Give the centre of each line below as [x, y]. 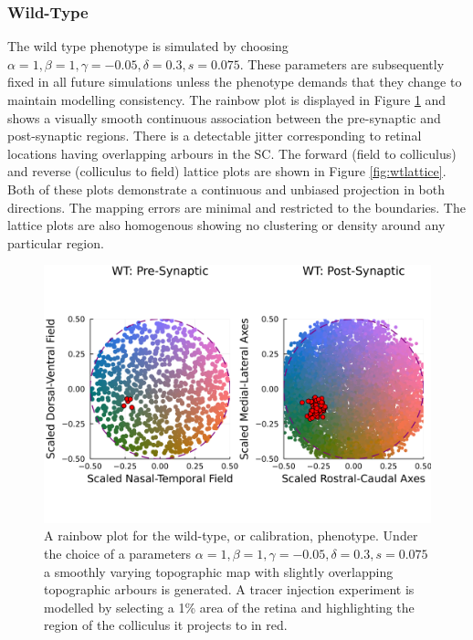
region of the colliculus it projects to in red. [166, 625]
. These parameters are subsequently [342, 63]
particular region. [56, 242]
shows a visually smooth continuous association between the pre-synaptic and [224, 117]
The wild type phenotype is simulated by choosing [148, 46]
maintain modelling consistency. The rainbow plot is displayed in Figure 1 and [227, 100]
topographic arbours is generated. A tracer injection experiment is [229, 589]
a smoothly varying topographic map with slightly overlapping [219, 571]
